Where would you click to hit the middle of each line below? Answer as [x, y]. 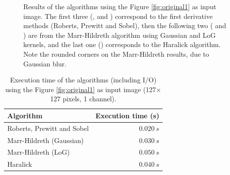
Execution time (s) [127, 115]
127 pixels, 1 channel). [83, 99]
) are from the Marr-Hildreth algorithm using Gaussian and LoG [120, 35]
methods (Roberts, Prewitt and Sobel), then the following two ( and [125, 25]
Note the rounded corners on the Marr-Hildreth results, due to [116, 54]
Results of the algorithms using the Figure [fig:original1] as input [120, 6]
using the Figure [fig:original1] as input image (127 [81, 89]
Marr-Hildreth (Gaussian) [46, 140]
